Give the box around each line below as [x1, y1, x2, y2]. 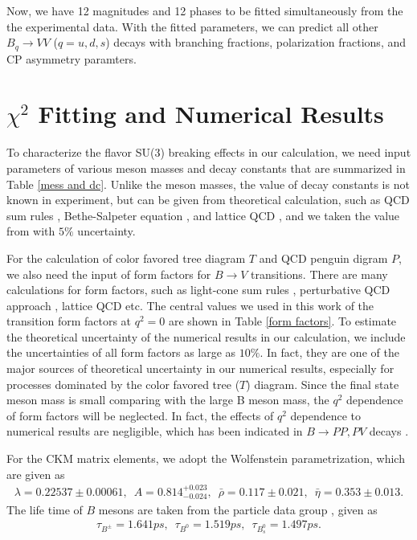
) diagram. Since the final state [246, 375, 399, 392]
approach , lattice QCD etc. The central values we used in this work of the [6, 297, 374, 313]
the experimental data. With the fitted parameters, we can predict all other [6, 18, 378, 35]
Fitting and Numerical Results [38, 97, 384, 130]
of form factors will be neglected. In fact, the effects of [6, 407, 274, 423]
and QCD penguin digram [259, 249, 388, 266]
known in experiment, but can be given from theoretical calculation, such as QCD [6, 191, 410, 208]
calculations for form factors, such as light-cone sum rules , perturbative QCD [6, 281, 390, 298]
